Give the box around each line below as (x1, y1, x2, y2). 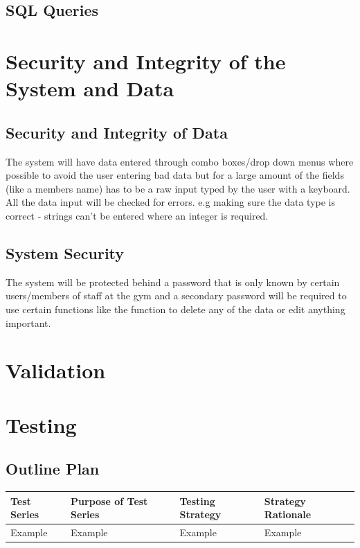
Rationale (264, 507, 312, 522)
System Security (6, 242, 125, 263)
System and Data (6, 74, 174, 103)
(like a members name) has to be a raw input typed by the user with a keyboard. (6, 181, 350, 195)
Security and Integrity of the (6, 46, 286, 75)
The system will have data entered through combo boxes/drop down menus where (6, 154, 354, 168)
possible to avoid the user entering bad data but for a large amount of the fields (6, 168, 344, 182)
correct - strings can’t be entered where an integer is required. (6, 208, 269, 222)
